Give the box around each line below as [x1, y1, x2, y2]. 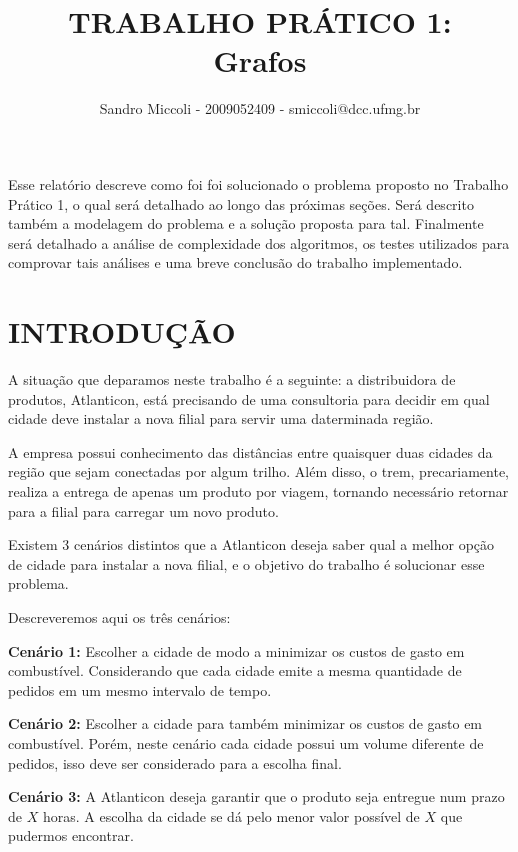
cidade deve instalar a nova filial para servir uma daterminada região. [8, 408, 434, 429]
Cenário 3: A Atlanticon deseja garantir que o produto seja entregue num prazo [8, 786, 505, 807]
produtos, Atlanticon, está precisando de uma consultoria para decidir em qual [8, 388, 490, 409]
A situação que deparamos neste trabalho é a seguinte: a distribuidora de [8, 369, 456, 389]
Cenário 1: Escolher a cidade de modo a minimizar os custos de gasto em [8, 640, 465, 661]
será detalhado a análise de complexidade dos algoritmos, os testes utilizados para [8, 232, 510, 253]
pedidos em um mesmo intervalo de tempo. [8, 679, 272, 700]
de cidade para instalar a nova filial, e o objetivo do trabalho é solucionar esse [8, 553, 485, 574]
